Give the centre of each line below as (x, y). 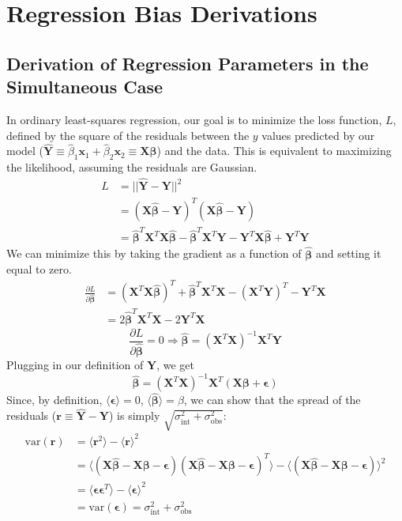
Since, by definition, (54, 400)
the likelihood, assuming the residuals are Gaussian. (132, 167)
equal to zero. (39, 269)
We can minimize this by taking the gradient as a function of (154, 253)
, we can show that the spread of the (272, 400)
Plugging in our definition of (75, 365)
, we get (175, 365)
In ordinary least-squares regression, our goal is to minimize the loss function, (194, 119)
